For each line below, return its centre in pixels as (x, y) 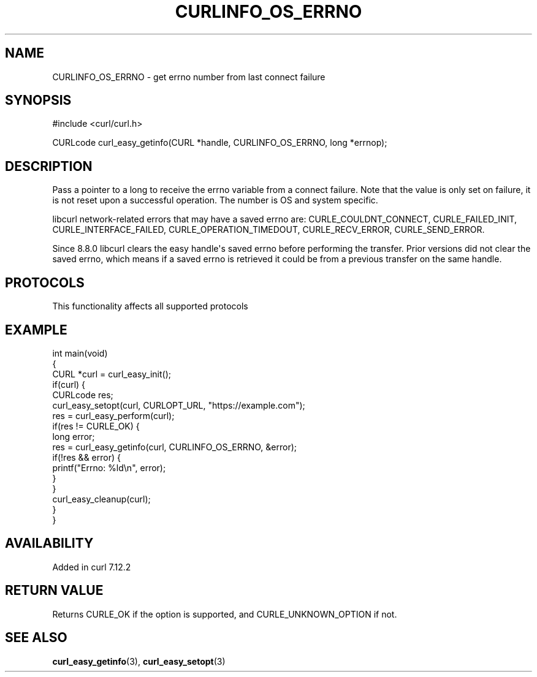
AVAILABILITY (49, 543)
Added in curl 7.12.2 (92, 567)
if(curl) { (69, 384)
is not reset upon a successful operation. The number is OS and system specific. (215, 200)
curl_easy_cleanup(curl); (101, 499)
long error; (74, 436)
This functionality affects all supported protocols (150, 306)
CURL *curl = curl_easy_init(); (112, 374)
